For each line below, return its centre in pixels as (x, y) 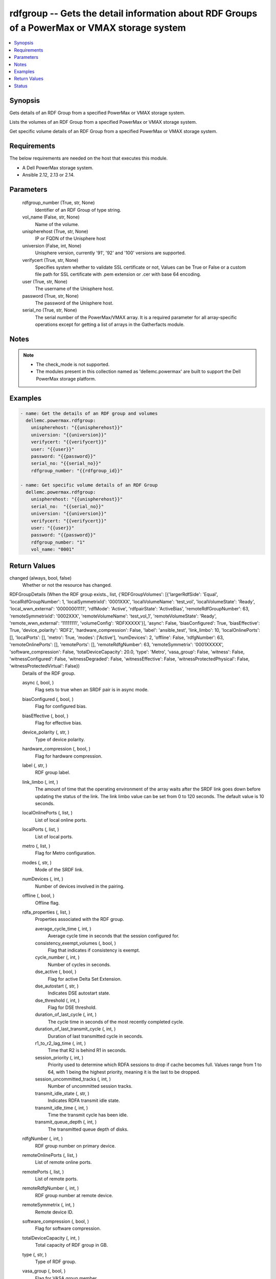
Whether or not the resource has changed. (67, 585)
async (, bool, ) (38, 682)
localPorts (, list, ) (41, 829)
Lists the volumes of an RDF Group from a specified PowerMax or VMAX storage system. (103, 122)
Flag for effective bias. (59, 723)
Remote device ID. (54, 1212)
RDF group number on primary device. (75, 1145)
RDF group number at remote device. (74, 1195)
